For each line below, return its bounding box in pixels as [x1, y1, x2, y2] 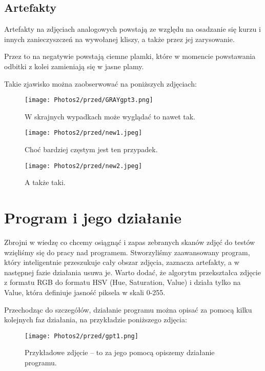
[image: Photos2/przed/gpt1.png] [25, 332, 138, 340]
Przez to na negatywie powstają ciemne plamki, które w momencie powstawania [4, 51, 256, 61]
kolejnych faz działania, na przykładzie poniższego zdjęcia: [4, 314, 187, 325]
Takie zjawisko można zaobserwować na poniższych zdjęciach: [4, 78, 197, 89]
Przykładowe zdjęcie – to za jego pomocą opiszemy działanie [25, 347, 215, 358]
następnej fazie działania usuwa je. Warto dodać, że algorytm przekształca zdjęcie [4, 266, 261, 277]
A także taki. [25, 177, 66, 188]
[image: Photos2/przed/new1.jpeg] [25, 129, 142, 137]
